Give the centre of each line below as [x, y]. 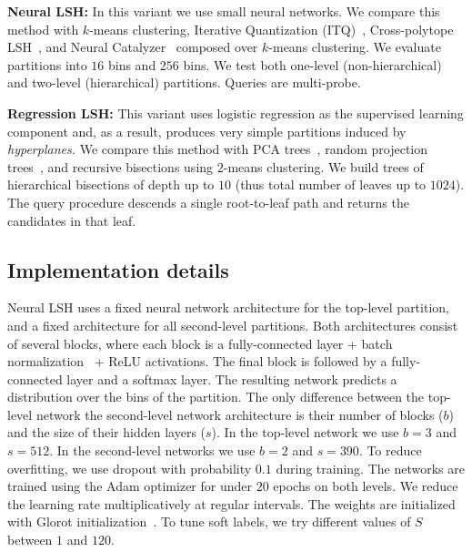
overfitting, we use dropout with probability [130, 468]
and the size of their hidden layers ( [107, 432]
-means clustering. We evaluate [355, 47]
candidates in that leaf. [72, 220]
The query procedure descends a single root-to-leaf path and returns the [208, 202]
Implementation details [118, 269]
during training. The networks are [370, 468]
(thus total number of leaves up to [331, 184]
